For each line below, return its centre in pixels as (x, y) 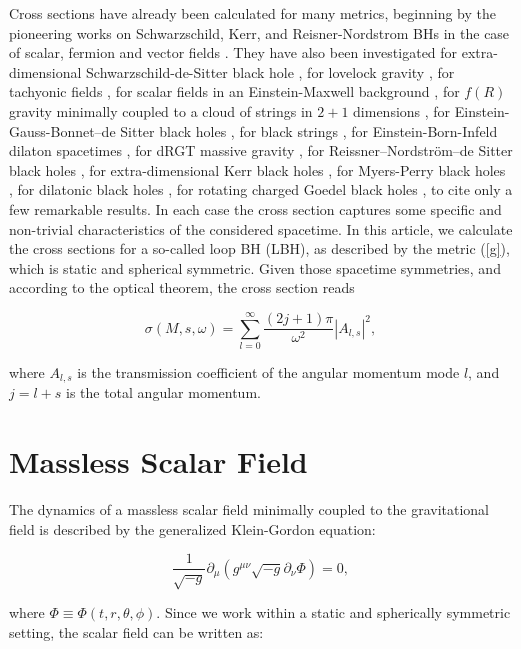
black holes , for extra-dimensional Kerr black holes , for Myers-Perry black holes (257, 169)
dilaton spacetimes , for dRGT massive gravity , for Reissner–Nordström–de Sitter (261, 150)
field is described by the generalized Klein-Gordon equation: (192, 528)
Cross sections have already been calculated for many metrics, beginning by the (253, 13)
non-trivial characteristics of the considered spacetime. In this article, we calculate (261, 228)
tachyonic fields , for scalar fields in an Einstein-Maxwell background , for (234, 91)
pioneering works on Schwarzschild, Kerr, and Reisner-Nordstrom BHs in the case (259, 32)
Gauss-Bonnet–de (62, 130)
